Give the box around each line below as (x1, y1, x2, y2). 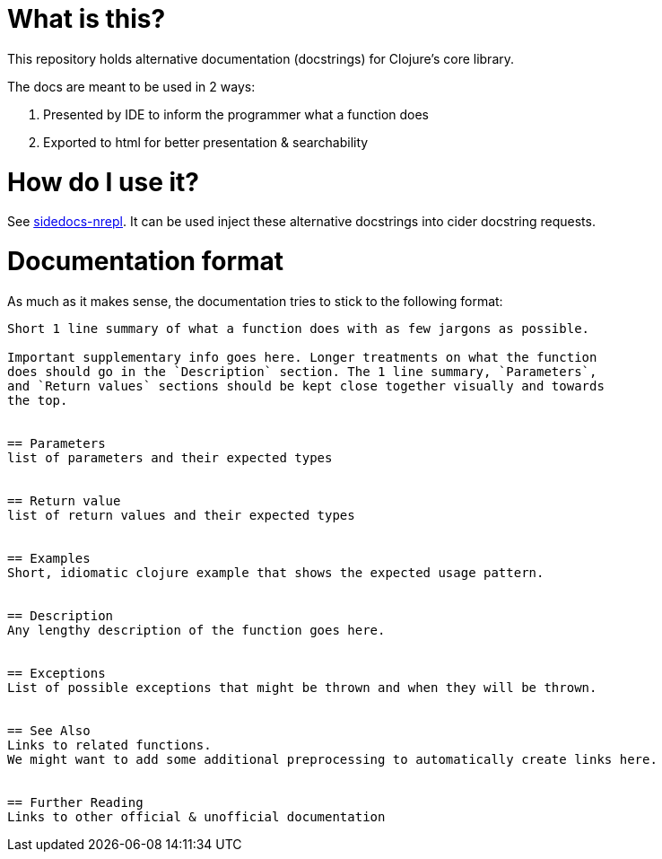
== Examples (7, 550, 91, 565)
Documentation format (7, 246, 284, 276)
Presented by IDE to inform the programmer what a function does (43, 106, 430, 122)
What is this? (7, 4, 166, 34)
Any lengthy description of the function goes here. (7, 622, 386, 637)
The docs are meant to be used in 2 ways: (7, 78, 256, 94)
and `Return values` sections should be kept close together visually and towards (7, 378, 605, 393)
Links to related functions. (7, 737, 212, 752)
